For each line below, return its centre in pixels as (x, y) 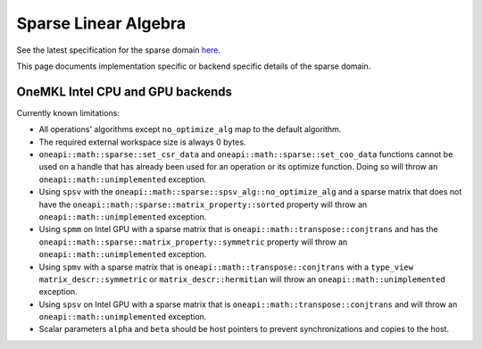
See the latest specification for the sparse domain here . (119, 50)
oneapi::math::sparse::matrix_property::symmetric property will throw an (193, 242)
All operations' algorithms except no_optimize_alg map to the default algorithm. (190, 129)
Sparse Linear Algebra (101, 23)
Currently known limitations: (68, 112)
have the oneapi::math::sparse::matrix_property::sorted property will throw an (203, 204)
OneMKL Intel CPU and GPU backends (124, 91)
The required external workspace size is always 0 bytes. (142, 142)
